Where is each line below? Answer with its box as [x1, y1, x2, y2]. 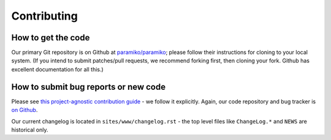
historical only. [11, 126, 48, 133]
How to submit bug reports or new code [11, 81, 165, 92]
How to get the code [11, 32, 90, 43]
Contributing [11, 9, 78, 23]
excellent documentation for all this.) [11, 65, 104, 73]
